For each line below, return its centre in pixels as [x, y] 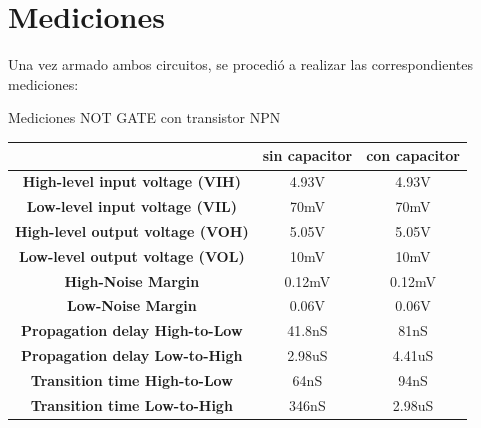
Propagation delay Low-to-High [132, 355]
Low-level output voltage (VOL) [132, 255]
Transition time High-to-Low [131, 380]
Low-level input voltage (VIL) [131, 206]
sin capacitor [307, 155]
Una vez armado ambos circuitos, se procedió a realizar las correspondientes [241, 64]
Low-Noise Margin [131, 305]
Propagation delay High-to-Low [132, 330]
